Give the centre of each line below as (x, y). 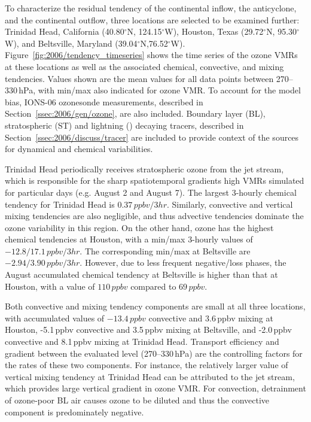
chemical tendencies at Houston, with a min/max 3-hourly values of (129, 239)
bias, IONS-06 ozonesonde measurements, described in (104, 101)
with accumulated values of (55, 318)
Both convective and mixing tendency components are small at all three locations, (155, 306)
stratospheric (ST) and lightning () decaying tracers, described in (124, 125)
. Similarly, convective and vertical (230, 204)
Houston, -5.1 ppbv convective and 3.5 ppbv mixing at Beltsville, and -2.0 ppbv (148, 330)
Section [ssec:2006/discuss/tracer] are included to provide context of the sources (152, 137)
